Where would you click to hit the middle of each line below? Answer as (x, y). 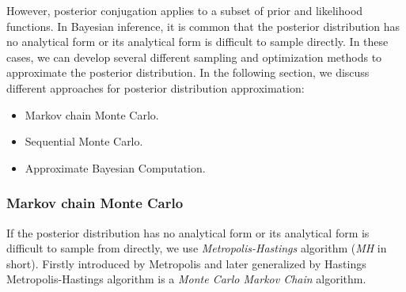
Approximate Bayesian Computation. (115, 167)
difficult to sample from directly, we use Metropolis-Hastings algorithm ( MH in (197, 248)
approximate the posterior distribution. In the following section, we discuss (188, 72)
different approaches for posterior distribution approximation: (156, 87)
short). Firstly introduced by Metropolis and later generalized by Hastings (186, 263)
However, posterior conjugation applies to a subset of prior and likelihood (185, 10)
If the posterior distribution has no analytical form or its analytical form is (188, 232)
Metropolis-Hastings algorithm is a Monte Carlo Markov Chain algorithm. (186, 279)
